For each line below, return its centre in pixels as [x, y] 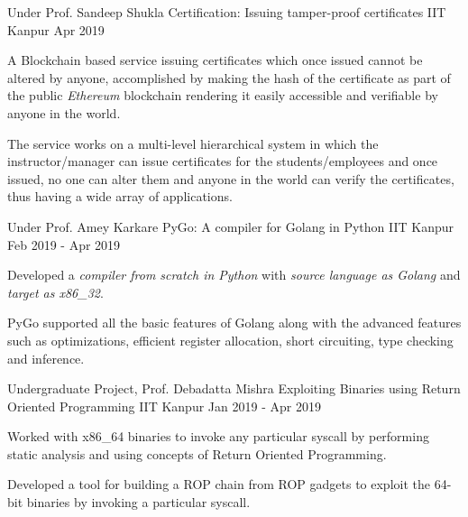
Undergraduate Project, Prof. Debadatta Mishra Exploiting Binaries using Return [234, 388]
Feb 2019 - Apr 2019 [64, 244]
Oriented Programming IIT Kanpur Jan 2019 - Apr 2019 [164, 406]
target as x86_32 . [55, 292]
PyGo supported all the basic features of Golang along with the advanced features [234, 323]
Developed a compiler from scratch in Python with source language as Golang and [234, 275]
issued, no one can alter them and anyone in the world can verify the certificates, [231, 178]
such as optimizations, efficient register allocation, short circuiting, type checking [230, 340]
